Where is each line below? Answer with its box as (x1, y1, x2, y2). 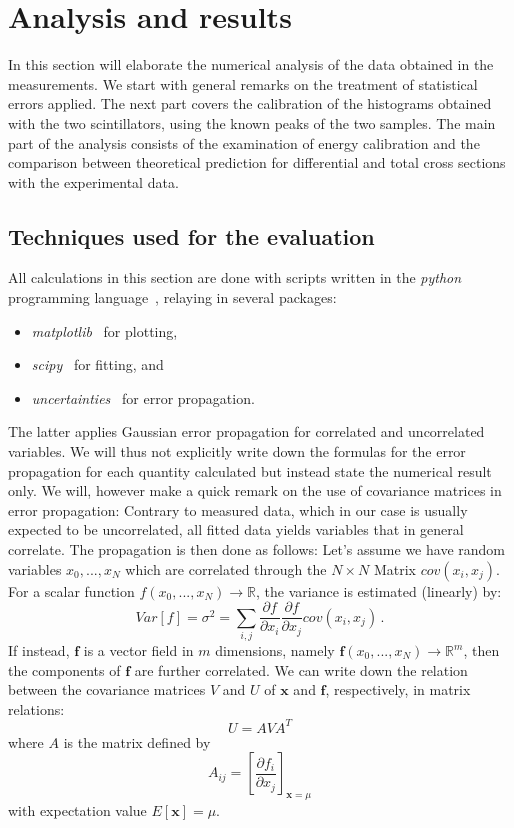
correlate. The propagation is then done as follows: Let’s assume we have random (8, 539, 505, 560)
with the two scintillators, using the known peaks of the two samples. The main (8, 112, 496, 133)
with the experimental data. (8, 171, 179, 192)
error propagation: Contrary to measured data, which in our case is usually (8, 499, 468, 520)
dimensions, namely (215, 640, 335, 660)
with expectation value (8, 800, 147, 821)
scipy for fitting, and (31, 354, 164, 375)
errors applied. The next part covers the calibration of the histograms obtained (8, 93, 492, 114)
